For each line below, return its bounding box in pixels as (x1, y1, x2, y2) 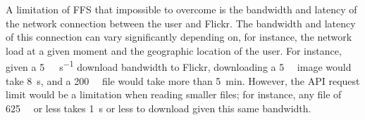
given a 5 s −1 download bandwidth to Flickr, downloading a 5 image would (6, 58, 352, 74)
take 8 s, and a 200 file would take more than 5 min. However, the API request (6, 73, 360, 88)
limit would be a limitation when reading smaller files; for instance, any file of (6, 87, 342, 102)
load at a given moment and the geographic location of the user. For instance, (6, 43, 342, 58)
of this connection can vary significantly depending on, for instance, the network (6, 29, 352, 44)
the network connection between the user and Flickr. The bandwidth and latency (6, 15, 356, 30)
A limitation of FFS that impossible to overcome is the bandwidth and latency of (6, 2, 357, 16)
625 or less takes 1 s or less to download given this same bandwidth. (6, 100, 311, 115)
